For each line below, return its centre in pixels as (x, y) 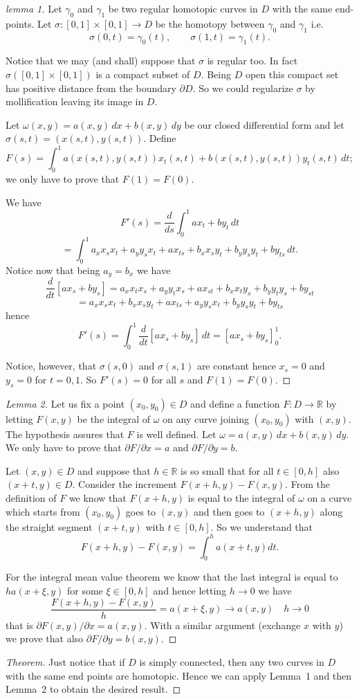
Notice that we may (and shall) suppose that (101, 61)
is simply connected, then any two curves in (232, 661)
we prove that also (45, 638)
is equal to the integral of (241, 498)
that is (19, 625)
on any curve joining (206, 418)
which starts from (43, 511)
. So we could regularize (243, 88)
